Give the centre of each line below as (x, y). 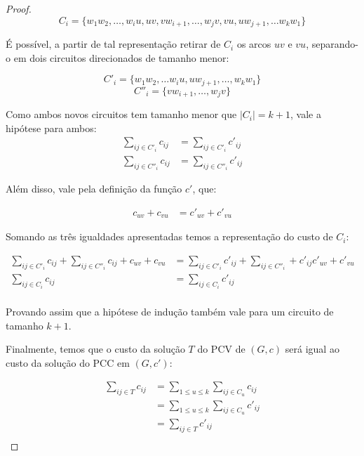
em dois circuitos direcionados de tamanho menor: (121, 57)
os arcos (254, 44)
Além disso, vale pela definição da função (94, 189)
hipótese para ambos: (51, 128)
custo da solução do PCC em (68, 362)
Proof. (19, 8)
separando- (335, 44)
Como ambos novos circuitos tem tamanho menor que (121, 114)
